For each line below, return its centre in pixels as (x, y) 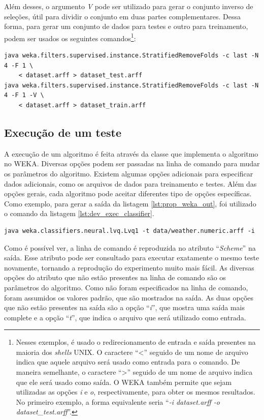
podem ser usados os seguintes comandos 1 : (70, 37)
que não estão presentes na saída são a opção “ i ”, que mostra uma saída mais (124, 307)
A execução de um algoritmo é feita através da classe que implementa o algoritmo (131, 153)
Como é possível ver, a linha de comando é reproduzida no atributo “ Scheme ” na (130, 247)
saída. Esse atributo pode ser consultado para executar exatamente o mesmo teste (132, 258)
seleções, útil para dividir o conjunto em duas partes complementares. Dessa (122, 16)
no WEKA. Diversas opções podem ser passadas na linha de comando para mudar (132, 163)
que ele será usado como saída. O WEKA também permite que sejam (124, 382)
